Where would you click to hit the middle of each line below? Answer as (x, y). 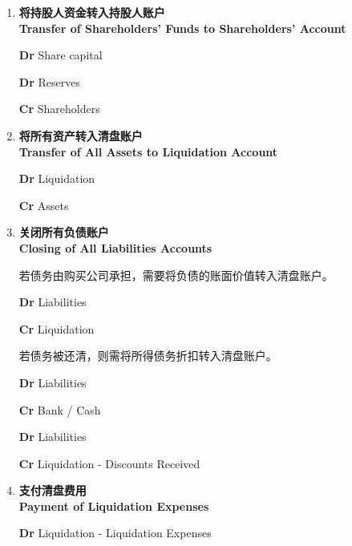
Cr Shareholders (59, 109)
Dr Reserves (49, 81)
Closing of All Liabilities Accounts (115, 247)
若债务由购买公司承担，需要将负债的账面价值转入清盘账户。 (176, 275)
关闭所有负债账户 (64, 232)
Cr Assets (44, 205)
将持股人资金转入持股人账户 (92, 12)
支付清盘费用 (53, 490)
